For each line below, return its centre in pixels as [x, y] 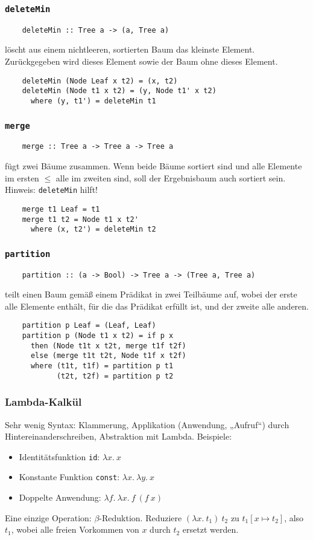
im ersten [22, 177]
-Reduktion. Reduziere [141, 517]
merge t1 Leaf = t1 [61, 209]
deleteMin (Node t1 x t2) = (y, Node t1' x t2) [119, 91]
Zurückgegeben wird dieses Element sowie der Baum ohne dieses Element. [141, 61]
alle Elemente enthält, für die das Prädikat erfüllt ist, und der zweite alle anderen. [157, 306]
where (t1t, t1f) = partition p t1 [102, 366]
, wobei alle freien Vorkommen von [75, 529]
